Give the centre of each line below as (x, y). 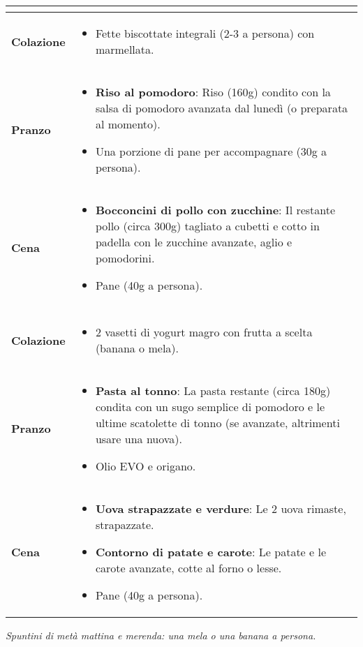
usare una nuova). (139, 439)
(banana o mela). (137, 348)
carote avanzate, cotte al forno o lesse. (188, 568)
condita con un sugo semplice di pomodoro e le (210, 407)
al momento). (128, 124)
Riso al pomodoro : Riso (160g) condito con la (213, 92)
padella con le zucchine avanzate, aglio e (194, 242)
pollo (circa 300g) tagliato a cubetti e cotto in (207, 226)
